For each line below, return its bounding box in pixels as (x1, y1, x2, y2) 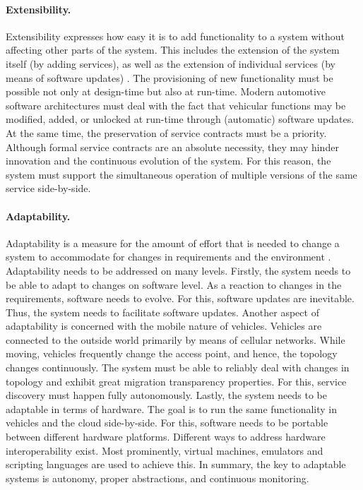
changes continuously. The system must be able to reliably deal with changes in (6, 360, 350, 375)
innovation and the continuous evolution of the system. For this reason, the (6, 153, 331, 168)
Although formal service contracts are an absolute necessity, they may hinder (6, 139, 339, 154)
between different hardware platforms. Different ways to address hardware (6, 429, 326, 444)
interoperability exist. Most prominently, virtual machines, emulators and (6, 443, 323, 458)
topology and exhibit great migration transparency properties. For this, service (6, 374, 347, 388)
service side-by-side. (6, 181, 91, 196)
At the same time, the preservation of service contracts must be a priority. (6, 125, 327, 140)
